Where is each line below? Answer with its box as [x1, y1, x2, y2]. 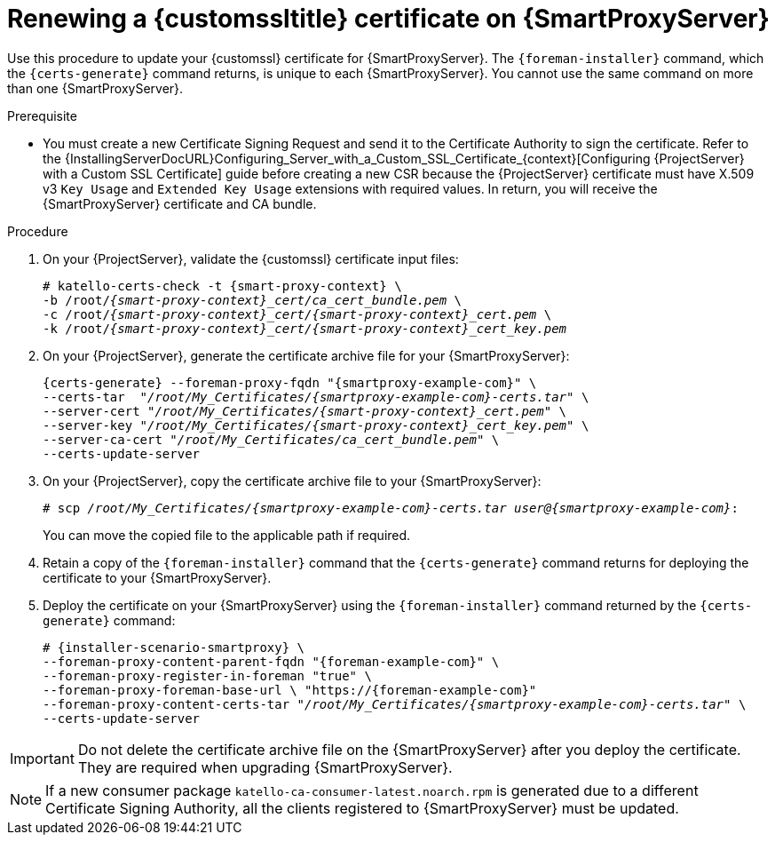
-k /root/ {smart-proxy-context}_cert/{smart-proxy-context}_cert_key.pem [43, 321, 567, 336]
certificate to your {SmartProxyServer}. [43, 569, 272, 585]
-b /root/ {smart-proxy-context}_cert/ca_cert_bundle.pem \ [43, 292, 463, 307]
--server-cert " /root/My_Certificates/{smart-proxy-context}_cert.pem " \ [43, 403, 567, 418]
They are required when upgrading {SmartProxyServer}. [77, 758, 453, 776]
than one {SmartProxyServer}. [7, 80, 184, 96]
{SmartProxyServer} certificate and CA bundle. [43, 195, 317, 211]
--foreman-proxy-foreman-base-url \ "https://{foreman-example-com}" [43, 682, 537, 697]
